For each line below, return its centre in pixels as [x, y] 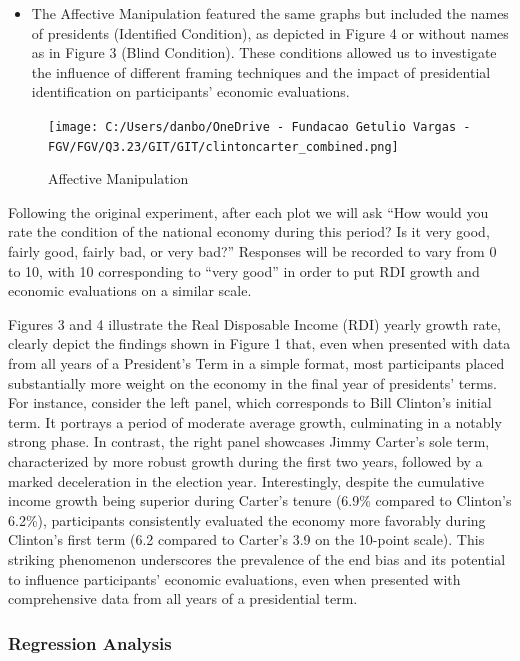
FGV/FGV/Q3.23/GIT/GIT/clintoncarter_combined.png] [223, 146]
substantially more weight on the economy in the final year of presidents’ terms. [252, 382]
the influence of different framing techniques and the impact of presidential [261, 71]
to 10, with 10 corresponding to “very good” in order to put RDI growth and [244, 270]
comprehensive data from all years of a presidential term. [183, 598]
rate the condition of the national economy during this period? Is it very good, [249, 231]
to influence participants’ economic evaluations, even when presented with [234, 578]
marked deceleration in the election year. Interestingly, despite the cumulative [246, 480]
